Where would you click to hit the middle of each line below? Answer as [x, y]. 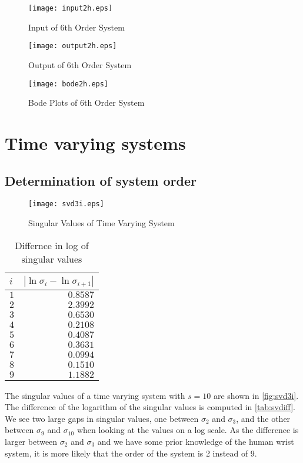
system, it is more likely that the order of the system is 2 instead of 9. [131, 453]
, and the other [263, 418]
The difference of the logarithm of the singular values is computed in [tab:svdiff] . [150, 407]
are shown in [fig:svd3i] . [256, 395]
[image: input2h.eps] [71, 8]
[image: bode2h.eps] [69, 84]
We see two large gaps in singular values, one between [102, 418]
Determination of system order [101, 180]
